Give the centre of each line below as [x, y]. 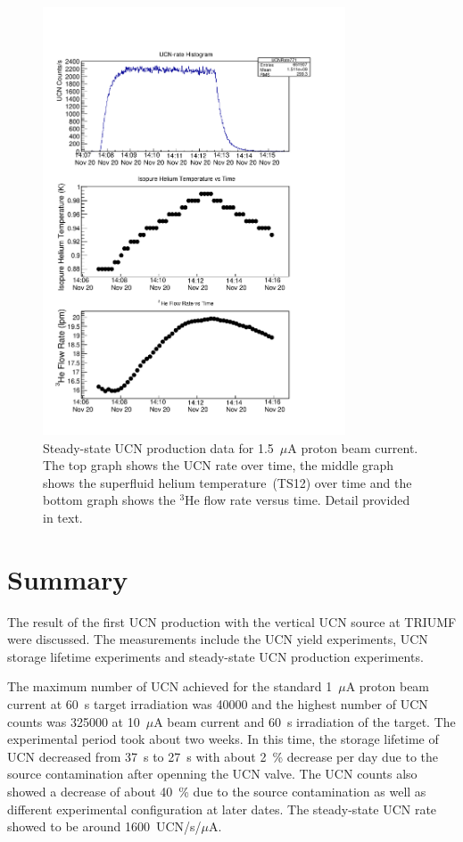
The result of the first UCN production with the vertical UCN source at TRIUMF [232, 621]
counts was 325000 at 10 [74, 721]
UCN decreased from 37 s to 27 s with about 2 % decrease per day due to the [223, 756]
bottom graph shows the [109, 500]
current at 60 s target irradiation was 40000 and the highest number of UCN [218, 703]
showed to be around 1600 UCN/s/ [104, 826]
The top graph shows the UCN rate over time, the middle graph [219, 465]
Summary [68, 578]
